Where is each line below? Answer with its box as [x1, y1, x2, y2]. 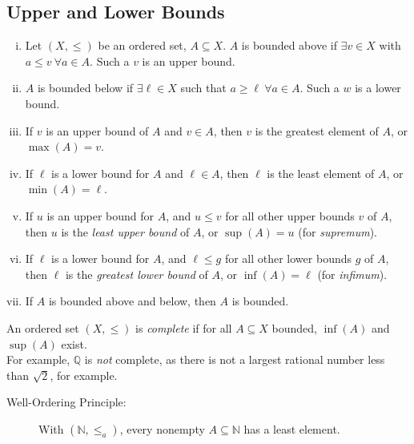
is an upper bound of [46, 122, 149, 139]
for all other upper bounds [225, 207, 355, 224]
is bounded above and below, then [48, 293, 216, 309]
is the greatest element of [255, 122, 379, 139]
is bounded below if [37, 79, 134, 96]
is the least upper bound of [61, 223, 190, 240]
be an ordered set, [98, 37, 187, 54]
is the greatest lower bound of [65, 265, 208, 282]
